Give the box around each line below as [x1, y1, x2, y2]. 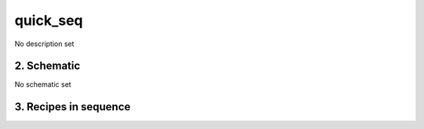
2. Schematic [14, 59, 81, 73]
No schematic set [14, 80, 71, 89]
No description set [14, 39, 75, 48]
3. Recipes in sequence [14, 100, 131, 113]
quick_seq [14, 12, 83, 29]
